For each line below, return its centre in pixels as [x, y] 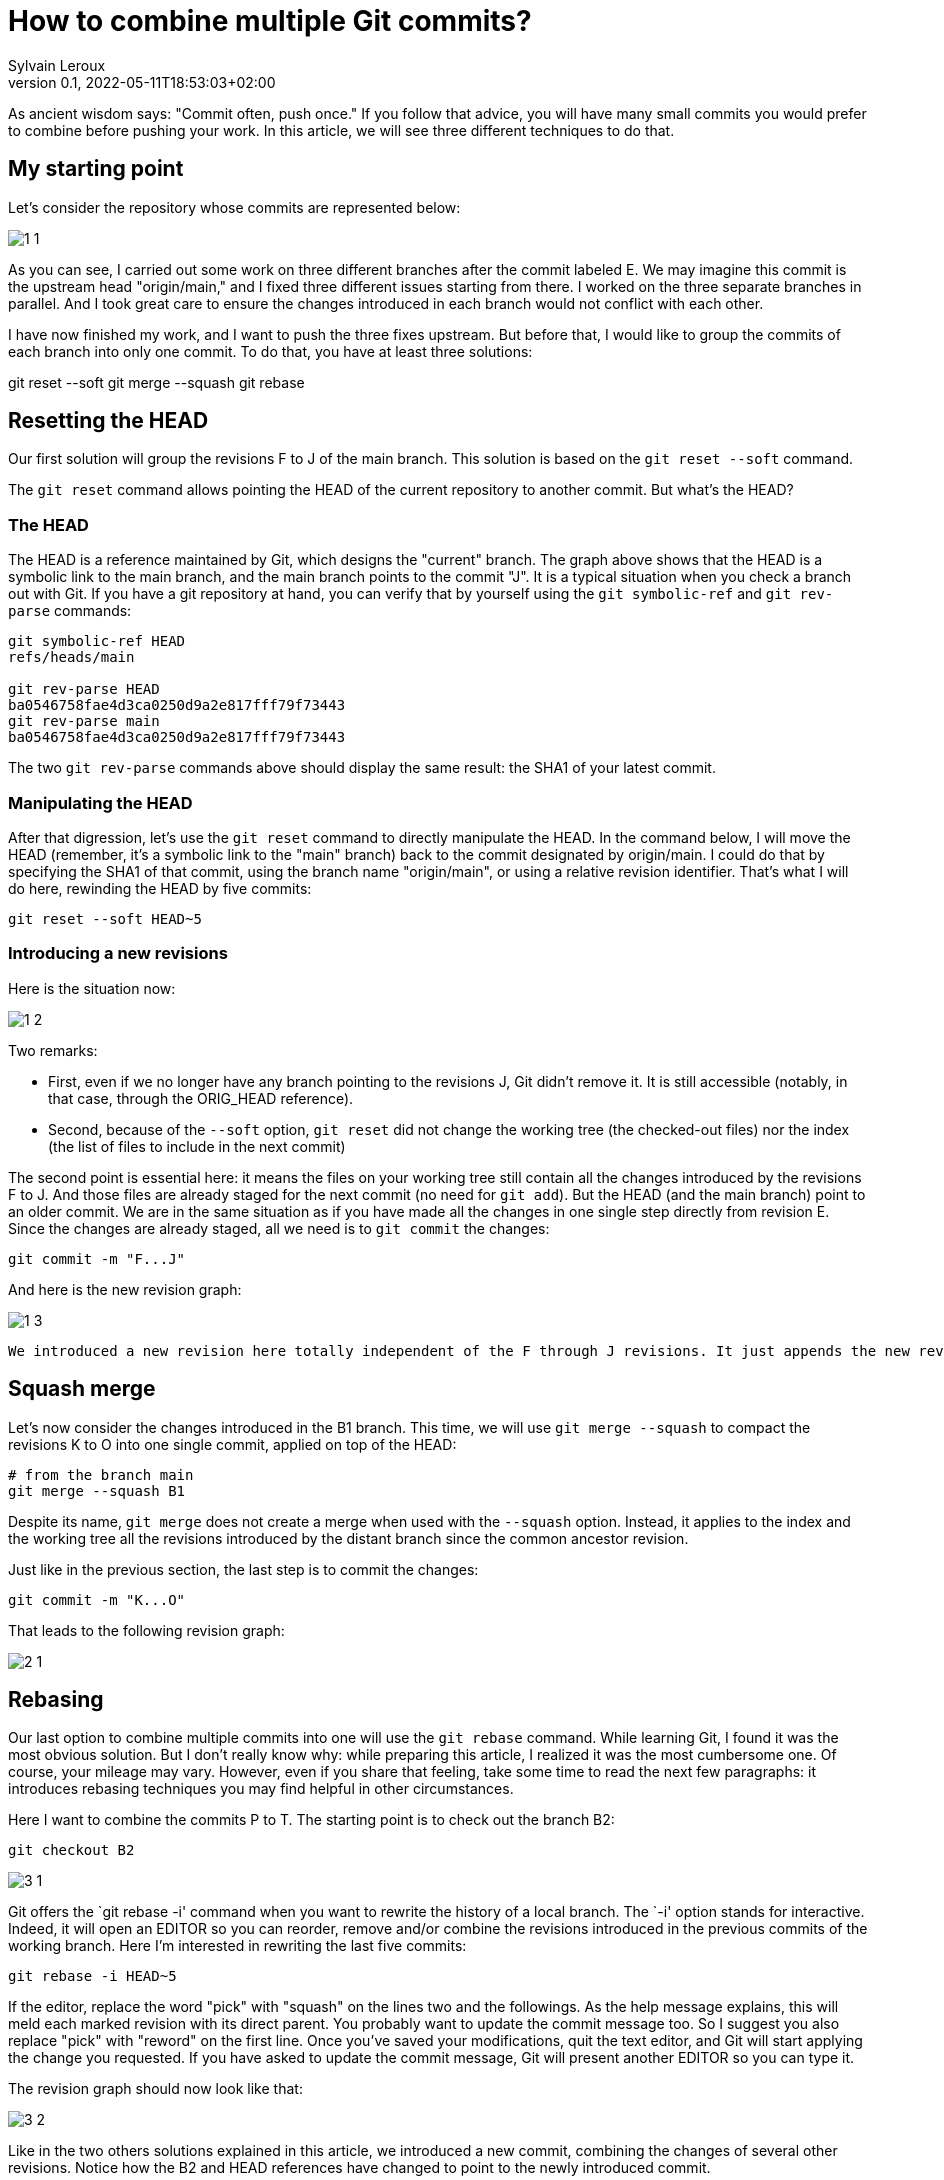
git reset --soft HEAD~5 [105, 918]
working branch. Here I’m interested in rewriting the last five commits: [237, 1946]
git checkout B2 [71, 1850]
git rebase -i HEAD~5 [92, 1976]
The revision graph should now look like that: [155, 2089]
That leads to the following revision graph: [146, 1630]
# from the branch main [101, 1474]
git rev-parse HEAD [84, 689]
